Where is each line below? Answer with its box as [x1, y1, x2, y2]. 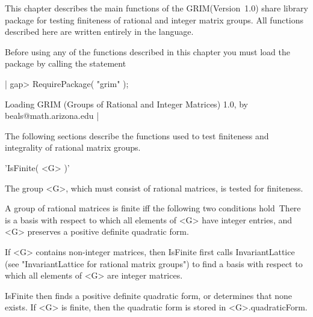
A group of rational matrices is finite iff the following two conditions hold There [5, 202, 301, 214]
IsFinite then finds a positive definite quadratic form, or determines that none [5, 289, 293, 301]
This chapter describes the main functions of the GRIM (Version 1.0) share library [5, 2, 308, 14]
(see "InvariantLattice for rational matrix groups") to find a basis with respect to [5, 257, 303, 270]
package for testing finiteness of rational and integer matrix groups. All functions [5, 13, 304, 26]
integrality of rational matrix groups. [5, 141, 141, 154]
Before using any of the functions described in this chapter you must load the [5, 45, 290, 58]
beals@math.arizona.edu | [5, 109, 99, 122]
